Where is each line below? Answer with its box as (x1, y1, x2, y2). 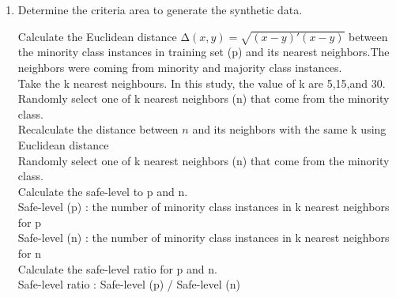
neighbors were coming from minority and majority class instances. (17, 58, 342, 75)
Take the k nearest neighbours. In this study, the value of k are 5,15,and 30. (17, 74, 386, 91)
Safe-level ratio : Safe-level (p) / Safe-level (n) (17, 276, 240, 292)
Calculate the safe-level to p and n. (17, 183, 188, 199)
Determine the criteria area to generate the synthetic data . (17, 2, 303, 17)
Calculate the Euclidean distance (17, 28, 177, 44)
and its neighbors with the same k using (192, 121, 387, 138)
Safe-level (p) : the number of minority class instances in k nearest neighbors (17, 198, 390, 215)
